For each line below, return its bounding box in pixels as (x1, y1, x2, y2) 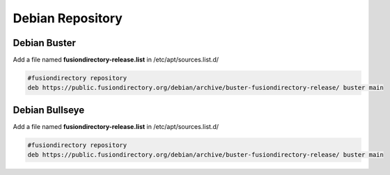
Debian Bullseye (13, 104, 85, 116)
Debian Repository (13, 10, 123, 26)
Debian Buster (13, 37, 77, 49)
